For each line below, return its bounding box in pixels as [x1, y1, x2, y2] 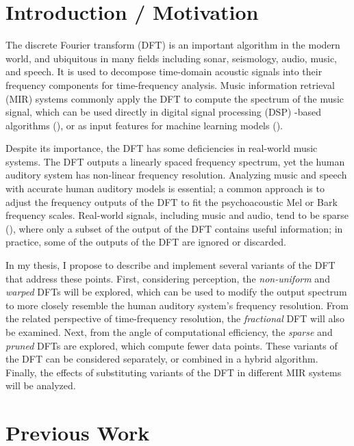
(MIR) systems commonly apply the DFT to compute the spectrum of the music [5, 91, 344, 105]
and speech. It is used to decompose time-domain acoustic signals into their [5, 64, 323, 79]
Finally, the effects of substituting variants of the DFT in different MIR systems [5, 365, 342, 379]
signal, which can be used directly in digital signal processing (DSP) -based [5, 105, 322, 119]
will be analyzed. [5, 378, 76, 393]
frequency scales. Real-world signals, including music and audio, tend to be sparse [5, 208, 349, 222]
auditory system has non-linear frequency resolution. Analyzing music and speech [5, 168, 347, 182]
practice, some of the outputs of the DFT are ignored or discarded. [5, 235, 286, 249]
